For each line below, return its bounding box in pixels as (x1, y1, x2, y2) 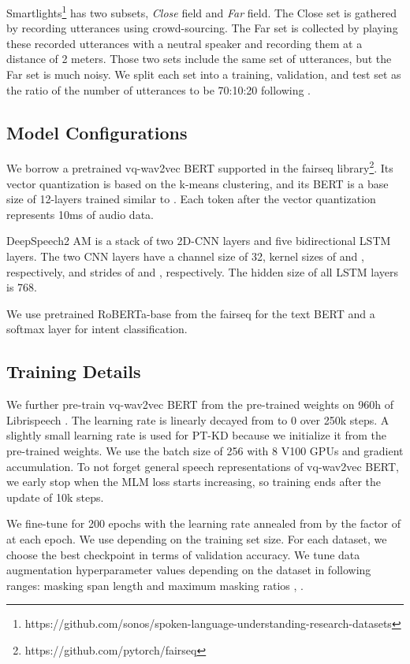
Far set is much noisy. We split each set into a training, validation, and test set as (6, 66, 401, 83)
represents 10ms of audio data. (6, 206, 154, 222)
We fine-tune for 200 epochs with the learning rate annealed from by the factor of (6, 515, 401, 532)
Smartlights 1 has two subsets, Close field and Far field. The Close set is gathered (6, 2, 397, 20)
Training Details (6, 359, 141, 384)
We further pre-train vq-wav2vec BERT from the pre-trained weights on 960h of (6, 396, 393, 413)
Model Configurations (6, 120, 188, 144)
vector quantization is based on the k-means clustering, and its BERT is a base (6, 175, 389, 191)
